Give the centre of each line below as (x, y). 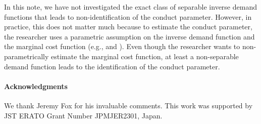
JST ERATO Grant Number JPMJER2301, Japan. (83, 115)
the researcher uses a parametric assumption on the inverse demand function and (129, 36)
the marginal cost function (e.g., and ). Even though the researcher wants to (122, 46)
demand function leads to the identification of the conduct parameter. (112, 66)
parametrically (27, 56)
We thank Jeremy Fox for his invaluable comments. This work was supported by (128, 105)
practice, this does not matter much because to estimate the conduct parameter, (128, 27)
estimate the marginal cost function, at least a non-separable (145, 56)
